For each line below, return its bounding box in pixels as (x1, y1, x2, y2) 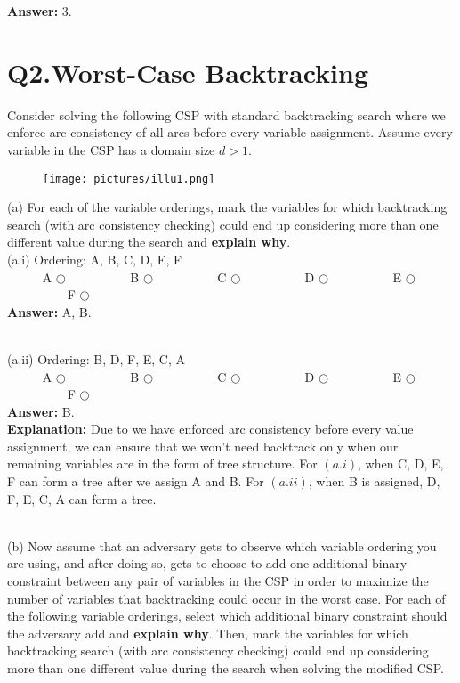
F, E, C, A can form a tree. (7, 489, 157, 508)
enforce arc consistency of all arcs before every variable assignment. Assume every (7, 123, 453, 142)
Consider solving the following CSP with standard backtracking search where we (7, 105, 446, 124)
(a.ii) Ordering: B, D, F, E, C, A (7, 349, 185, 368)
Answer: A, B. (7, 302, 92, 321)
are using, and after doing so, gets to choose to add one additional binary (7, 554, 408, 573)
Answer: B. (7, 402, 75, 420)
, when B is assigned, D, (308, 472, 440, 491)
